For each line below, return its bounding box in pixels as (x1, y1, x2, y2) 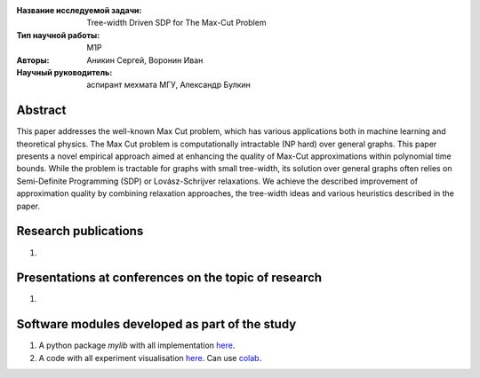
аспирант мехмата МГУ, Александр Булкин (86, 80, 251, 91)
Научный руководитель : (16, 67, 113, 77)
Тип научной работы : (16, 29, 100, 40)
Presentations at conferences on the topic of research (16, 271, 323, 286)
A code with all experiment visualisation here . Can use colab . (38, 352, 262, 363)
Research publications (16, 224, 144, 239)
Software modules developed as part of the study (16, 317, 297, 332)
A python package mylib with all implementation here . (38, 340, 236, 350)
